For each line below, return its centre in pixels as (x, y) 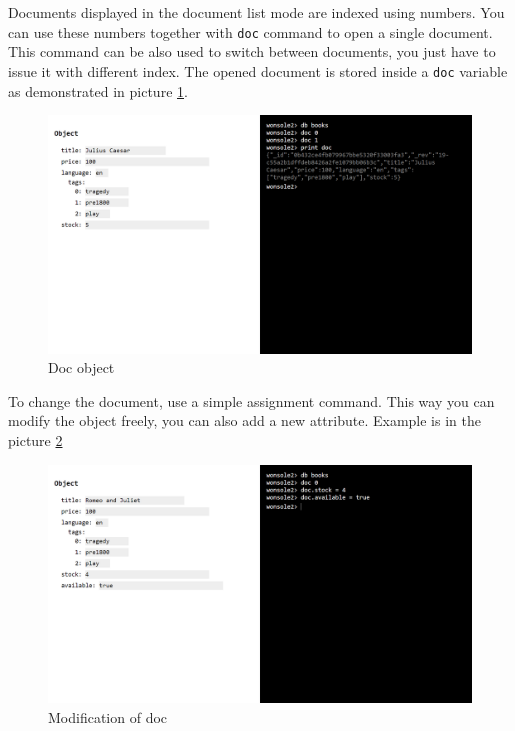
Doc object (81, 367)
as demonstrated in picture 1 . (98, 90)
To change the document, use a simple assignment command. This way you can (251, 400)
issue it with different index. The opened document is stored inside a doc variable (258, 70)
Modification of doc (108, 716)
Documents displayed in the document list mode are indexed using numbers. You (256, 12)
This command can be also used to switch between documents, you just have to (252, 51)
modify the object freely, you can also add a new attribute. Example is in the (244, 420)
